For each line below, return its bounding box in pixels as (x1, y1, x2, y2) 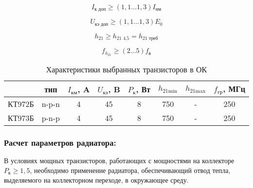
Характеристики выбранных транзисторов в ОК (46, 64, 207, 75)
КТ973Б (8, 112, 34, 124)
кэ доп (95, 21, 108, 27)
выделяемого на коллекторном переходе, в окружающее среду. (4, 174, 189, 185)
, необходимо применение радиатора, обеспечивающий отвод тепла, (30, 165, 231, 175)
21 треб (143, 36, 158, 41)
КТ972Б (8, 98, 34, 110)
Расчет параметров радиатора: (4, 137, 116, 149)
